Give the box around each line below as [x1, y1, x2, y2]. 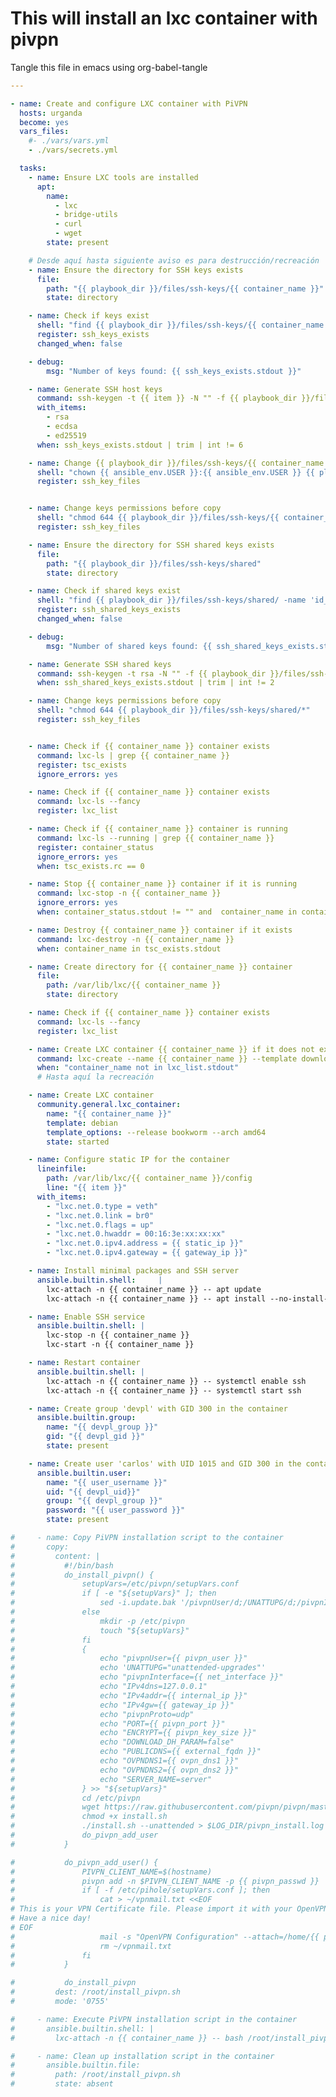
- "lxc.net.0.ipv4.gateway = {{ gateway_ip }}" [46, 1248, 248, 1258]
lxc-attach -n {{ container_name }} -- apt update [46, 1284, 262, 1294]
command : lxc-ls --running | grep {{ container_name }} [36, 833, 275, 843]
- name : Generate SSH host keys [28, 384, 163, 394]
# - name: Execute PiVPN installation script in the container [10, 2014, 298, 2024]
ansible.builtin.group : [36, 1413, 137, 1423]
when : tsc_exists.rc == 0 [36, 861, 145, 871]
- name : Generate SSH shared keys [28, 659, 172, 669]
